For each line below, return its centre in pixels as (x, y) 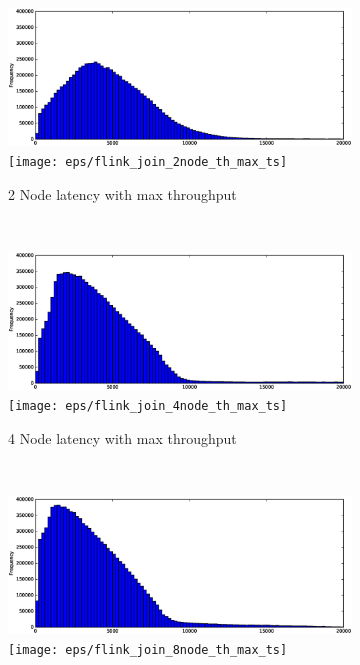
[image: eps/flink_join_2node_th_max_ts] (148, 162)
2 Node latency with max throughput (122, 193)
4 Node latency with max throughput (122, 437)
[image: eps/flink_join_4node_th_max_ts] (148, 405)
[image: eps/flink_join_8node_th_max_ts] (148, 649)
